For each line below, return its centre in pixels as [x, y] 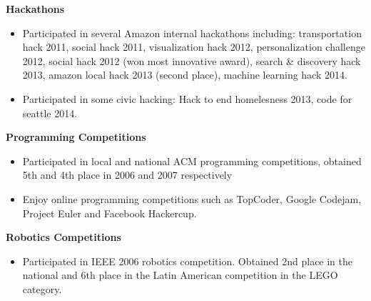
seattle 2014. [50, 113]
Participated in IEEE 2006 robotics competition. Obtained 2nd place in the [188, 261]
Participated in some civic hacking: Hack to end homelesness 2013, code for [187, 98]
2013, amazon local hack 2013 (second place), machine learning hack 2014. [185, 75]
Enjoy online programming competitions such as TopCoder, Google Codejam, [192, 198]
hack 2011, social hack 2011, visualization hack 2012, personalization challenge [194, 47]
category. [42, 288]
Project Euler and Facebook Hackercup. [110, 213]
